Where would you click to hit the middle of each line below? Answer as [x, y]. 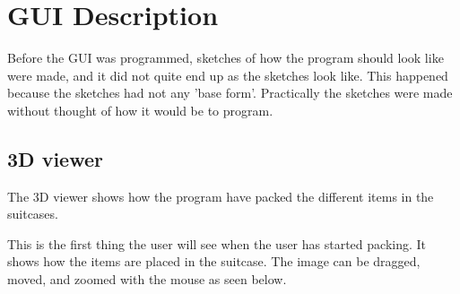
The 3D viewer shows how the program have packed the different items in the [221, 196]
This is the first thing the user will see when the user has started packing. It [217, 243]
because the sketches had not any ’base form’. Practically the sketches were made [230, 93]
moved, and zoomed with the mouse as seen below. [147, 279]
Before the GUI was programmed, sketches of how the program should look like [226, 58]
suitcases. [33, 214]
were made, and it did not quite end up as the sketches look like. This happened [228, 75]
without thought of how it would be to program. [140, 110]
